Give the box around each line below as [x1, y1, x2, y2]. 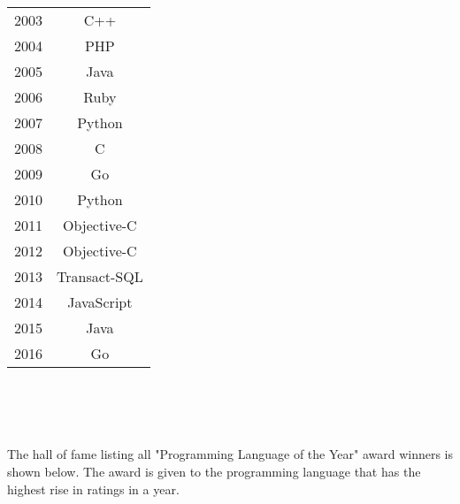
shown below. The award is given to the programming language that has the [7, 462, 421, 480]
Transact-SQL [57, 265, 143, 286]
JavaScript [67, 291, 133, 312]
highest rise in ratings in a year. [7, 479, 180, 498]
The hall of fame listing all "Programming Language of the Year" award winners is [7, 445, 454, 463]
